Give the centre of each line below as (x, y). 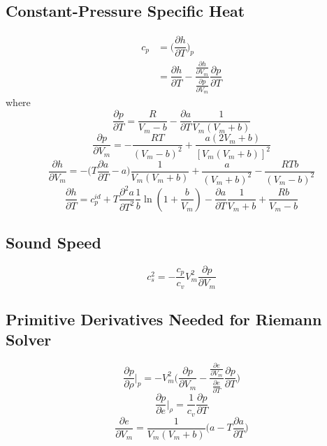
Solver (29, 340)
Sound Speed (53, 243)
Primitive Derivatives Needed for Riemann (164, 319)
